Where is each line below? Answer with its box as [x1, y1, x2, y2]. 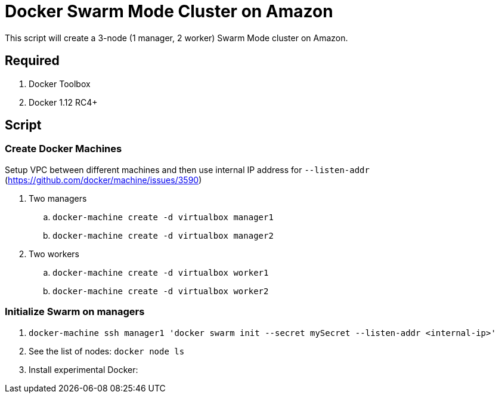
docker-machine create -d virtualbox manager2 [52, 230, 274, 240]
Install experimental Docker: [29, 364, 138, 375]
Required [5, 53, 60, 69]
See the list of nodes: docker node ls [29, 345, 185, 356]
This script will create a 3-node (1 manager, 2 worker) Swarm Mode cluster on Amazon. [5, 32, 348, 43]
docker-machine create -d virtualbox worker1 [52, 267, 269, 277]
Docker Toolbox [29, 78, 91, 89]
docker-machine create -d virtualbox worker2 [52, 286, 269, 296]
